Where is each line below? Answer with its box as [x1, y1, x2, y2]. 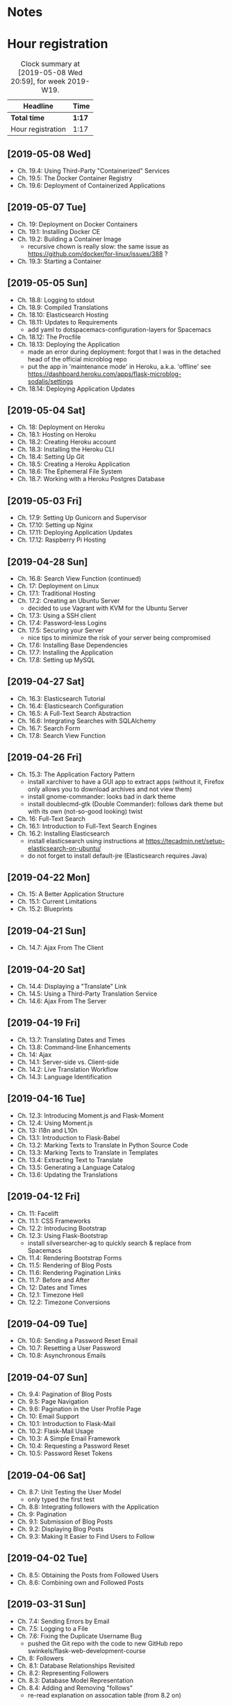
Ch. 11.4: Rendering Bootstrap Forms [17, 1253, 122, 1262]
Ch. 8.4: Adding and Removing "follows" [17, 1683, 133, 1692]
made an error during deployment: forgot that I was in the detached [27, 347, 221, 356]
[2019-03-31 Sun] [7, 1599, 86, 1611]
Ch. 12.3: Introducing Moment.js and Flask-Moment [17, 1111, 165, 1120]
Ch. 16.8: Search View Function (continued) [17, 574, 142, 582]
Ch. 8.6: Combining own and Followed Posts [17, 1578, 144, 1586]
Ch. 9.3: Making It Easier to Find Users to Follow [17, 1532, 155, 1540]
